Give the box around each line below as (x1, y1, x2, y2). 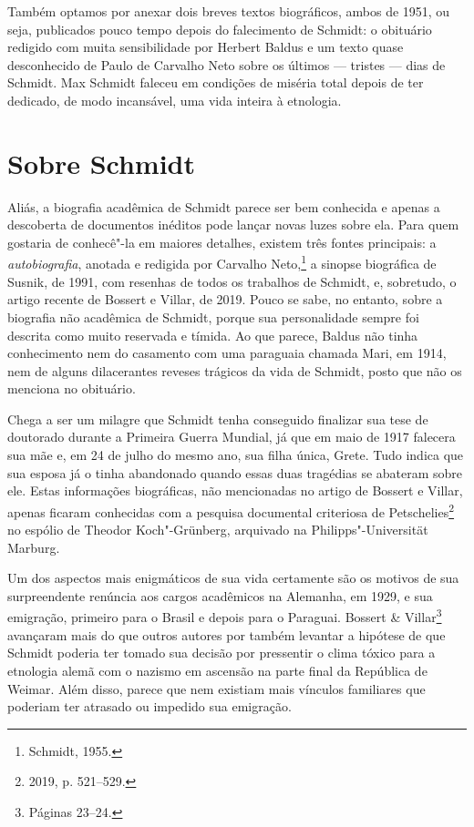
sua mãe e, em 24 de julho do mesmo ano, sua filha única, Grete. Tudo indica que (7, 445, 464, 465)
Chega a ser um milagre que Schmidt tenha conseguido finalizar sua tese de (7, 409, 428, 428)
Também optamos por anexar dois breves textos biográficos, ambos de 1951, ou (7, 2, 450, 20)
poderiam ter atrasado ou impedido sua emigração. (7, 697, 292, 716)
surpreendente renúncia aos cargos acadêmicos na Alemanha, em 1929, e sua (7, 586, 433, 605)
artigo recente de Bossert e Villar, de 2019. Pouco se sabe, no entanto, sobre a (7, 290, 443, 309)
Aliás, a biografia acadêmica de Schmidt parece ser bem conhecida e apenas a (7, 197, 440, 216)
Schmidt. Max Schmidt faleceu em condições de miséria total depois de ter (7, 73, 424, 92)
